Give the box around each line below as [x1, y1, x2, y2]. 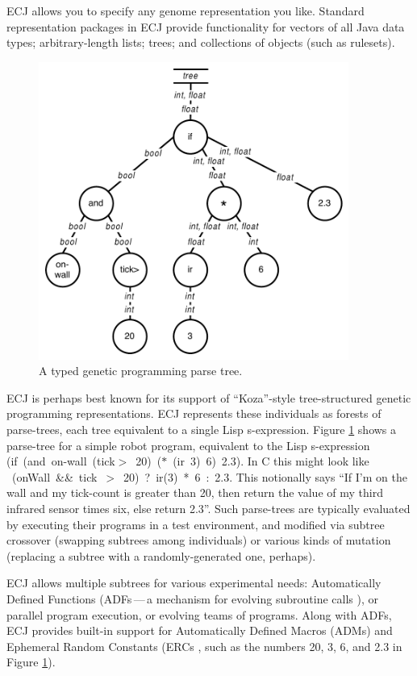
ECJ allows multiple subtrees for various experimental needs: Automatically [6, 574, 382, 591]
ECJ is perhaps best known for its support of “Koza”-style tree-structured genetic [6, 389, 411, 406]
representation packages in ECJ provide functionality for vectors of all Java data [6, 18, 405, 35]
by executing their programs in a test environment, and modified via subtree [6, 515, 385, 532]
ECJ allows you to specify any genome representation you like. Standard [6, 2, 365, 19]
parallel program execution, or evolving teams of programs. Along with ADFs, [6, 606, 392, 623]
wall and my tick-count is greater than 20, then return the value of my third [6, 484, 383, 501]
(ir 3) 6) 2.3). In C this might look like [173, 453, 369, 469]
